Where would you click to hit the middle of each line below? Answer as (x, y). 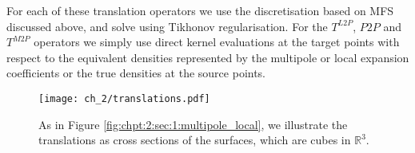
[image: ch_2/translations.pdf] (124, 98)
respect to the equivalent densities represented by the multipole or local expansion (208, 57)
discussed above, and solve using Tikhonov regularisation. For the (167, 26)
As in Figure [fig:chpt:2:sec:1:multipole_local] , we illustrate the (193, 124)
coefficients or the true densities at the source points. (136, 73)
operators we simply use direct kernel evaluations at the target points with (217, 42)
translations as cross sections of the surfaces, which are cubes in (195, 140)
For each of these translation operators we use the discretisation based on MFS (200, 10)
